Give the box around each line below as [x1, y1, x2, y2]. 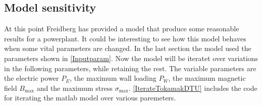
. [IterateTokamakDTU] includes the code [128, 82, 257, 93]
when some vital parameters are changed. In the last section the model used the [4, 43, 251, 54]
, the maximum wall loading [70, 73, 156, 83]
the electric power [4, 73, 59, 83]
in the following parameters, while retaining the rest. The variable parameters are [4, 63, 256, 73]
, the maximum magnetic [168, 73, 246, 83]
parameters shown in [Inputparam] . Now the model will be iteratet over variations [4, 52, 258, 63]
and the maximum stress [36, 82, 113, 93]
